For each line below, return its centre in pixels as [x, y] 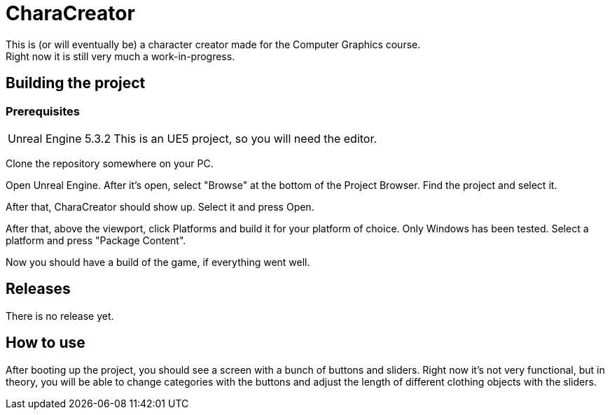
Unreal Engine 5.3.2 [60, 138]
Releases [38, 289]
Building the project [76, 83]
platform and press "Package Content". [96, 240]
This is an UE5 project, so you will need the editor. [245, 138]
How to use [46, 343]
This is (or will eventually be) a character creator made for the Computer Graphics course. [213, 44]
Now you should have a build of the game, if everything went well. [158, 262]
